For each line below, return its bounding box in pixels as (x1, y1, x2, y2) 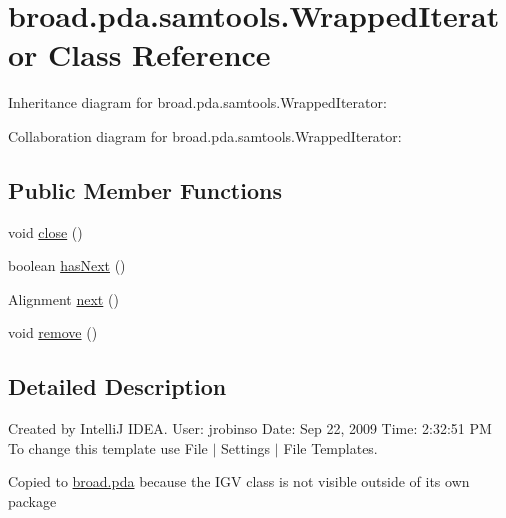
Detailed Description (8, 371, 227, 402)
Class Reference (48, 34, 271, 75)
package (8, 491, 57, 512)
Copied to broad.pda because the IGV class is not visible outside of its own (8, 471, 470, 492)
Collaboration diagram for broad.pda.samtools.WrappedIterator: (8, 125, 402, 146)
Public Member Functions (8, 174, 282, 205)
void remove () (8, 322, 98, 343)
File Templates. (283, 437, 378, 458)
